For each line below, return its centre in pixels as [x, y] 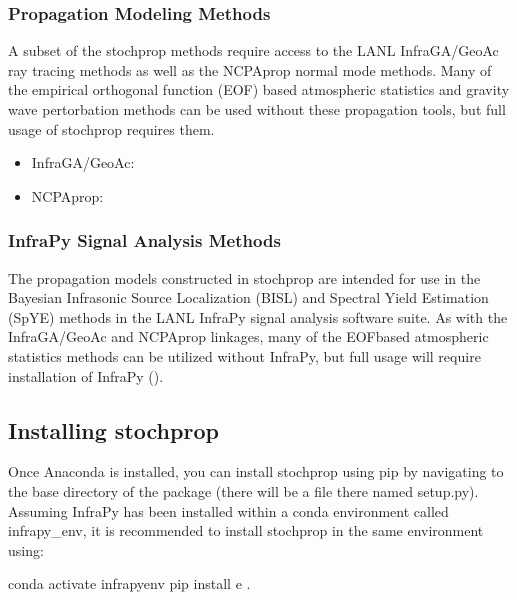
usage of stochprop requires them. [111, 128]
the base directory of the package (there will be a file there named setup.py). [243, 490]
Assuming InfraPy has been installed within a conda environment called [228, 510]
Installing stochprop [113, 429]
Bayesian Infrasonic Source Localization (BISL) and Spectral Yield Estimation [248, 297]
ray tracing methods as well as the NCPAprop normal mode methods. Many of [250, 69]
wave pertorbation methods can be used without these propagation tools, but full [257, 109]
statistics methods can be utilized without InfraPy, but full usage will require [244, 355]
